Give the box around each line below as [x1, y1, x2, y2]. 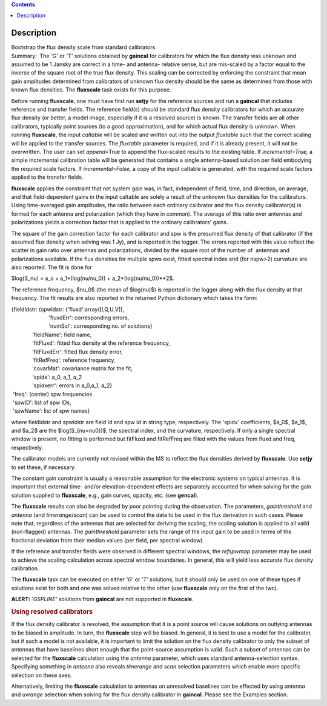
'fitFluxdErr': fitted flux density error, [32, 348, 124, 355]
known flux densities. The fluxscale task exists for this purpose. [11, 86, 171, 93]
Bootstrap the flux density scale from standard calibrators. [11, 44, 157, 51]
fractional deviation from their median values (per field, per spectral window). [11, 536, 205, 544]
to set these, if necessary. [11, 464, 76, 471]
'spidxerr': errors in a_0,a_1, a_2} [32, 382, 113, 389]
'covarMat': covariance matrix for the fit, [32, 365, 133, 372]
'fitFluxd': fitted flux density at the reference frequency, [32, 339, 171, 347]
